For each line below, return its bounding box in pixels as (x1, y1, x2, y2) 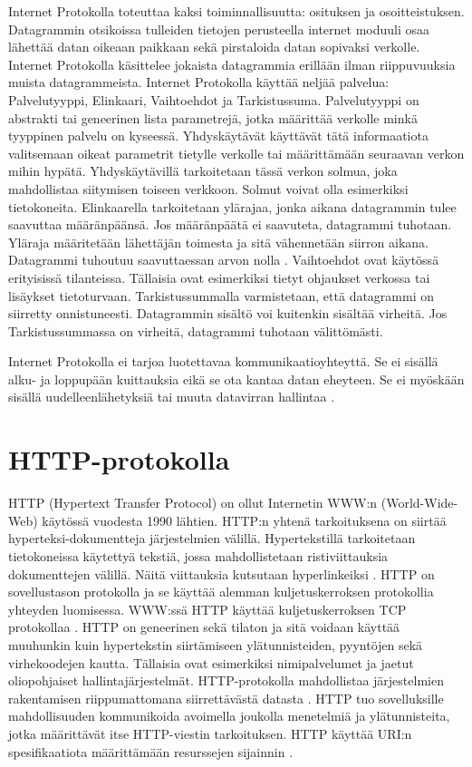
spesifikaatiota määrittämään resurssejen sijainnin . (8, 742, 294, 761)
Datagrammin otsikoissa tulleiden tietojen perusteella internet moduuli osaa (8, 19, 430, 38)
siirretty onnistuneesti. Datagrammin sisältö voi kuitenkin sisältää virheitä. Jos (8, 304, 448, 323)
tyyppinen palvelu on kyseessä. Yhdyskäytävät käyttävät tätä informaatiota (8, 126, 429, 145)
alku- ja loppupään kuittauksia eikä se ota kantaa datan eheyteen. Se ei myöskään (8, 369, 465, 388)
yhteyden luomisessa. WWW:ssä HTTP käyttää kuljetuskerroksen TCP (8, 599, 407, 618)
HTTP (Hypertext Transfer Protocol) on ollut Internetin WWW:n (8, 493, 378, 512)
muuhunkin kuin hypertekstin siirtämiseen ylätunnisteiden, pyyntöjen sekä (8, 635, 423, 654)
